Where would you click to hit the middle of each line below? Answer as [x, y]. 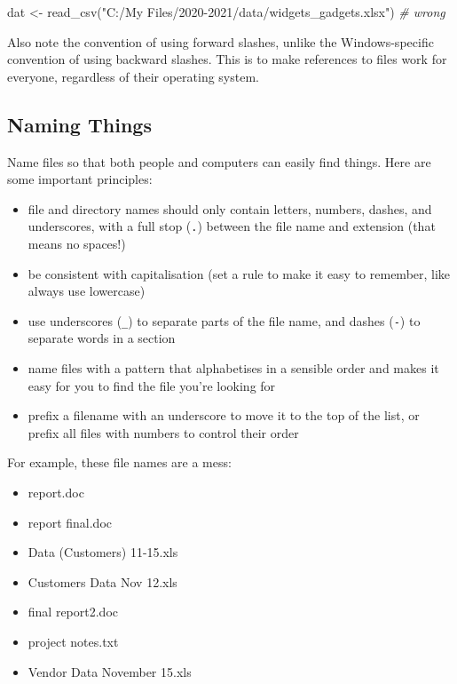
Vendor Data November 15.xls [110, 671]
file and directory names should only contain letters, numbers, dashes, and [230, 208]
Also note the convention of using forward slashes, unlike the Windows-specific [221, 41]
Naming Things [79, 124]
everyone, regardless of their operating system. [133, 76]
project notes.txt [73, 641]
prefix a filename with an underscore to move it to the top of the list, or [224, 415]
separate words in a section [102, 338]
